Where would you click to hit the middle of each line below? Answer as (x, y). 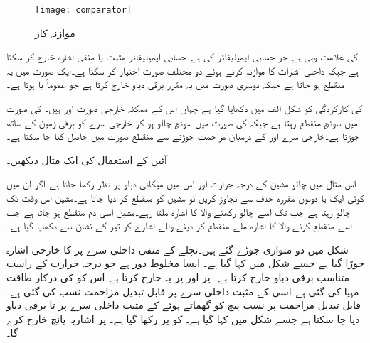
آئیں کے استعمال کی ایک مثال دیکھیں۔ (87, 159)
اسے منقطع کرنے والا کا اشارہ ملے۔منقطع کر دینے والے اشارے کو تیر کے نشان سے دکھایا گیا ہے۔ (179, 225)
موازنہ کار (55, 32)
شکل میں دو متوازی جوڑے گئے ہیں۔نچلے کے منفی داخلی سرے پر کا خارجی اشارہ (178, 249)
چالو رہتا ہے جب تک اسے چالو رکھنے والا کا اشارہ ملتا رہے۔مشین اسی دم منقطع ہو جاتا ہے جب (179, 211)
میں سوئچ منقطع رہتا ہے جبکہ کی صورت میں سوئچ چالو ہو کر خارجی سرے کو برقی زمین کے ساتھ (182, 122)
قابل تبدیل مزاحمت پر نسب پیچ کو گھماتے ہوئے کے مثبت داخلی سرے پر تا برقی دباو (184, 305)
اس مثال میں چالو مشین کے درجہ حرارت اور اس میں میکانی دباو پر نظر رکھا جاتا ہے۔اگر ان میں (181, 184)
